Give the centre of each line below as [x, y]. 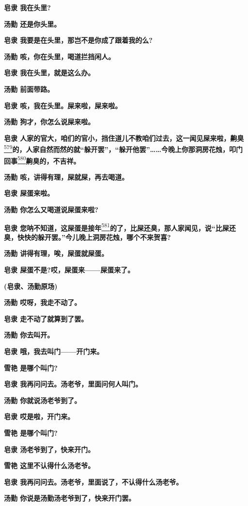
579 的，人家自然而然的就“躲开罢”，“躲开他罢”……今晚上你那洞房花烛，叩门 [123, 148]
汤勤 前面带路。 [29, 89]
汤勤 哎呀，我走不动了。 [43, 302]
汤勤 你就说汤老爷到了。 [43, 400]
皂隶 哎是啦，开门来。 [39, 416]
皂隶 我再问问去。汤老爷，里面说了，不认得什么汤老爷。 [93, 481]
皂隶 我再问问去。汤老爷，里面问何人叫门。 [73, 384]
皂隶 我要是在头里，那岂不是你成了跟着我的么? [78, 40]
